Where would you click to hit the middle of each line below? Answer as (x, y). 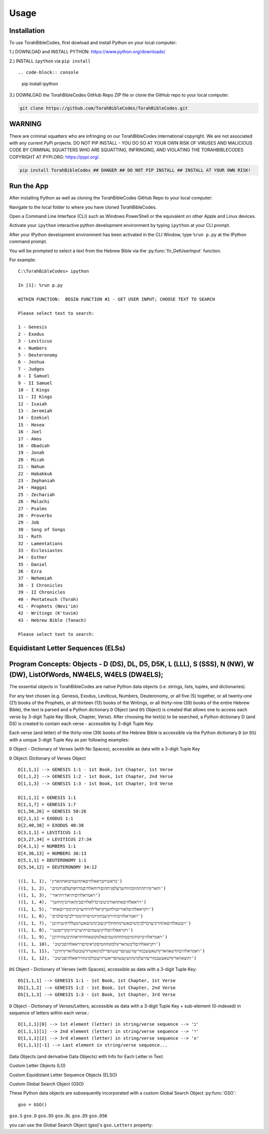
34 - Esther (33, 558)
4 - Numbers (33, 348)
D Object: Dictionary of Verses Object (48, 758)
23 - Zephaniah (37, 480)
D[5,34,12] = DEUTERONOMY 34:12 (58, 867)
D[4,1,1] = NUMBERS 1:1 (47, 846)
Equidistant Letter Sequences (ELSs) (67, 648)
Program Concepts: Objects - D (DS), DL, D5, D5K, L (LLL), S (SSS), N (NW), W (132, 664)
